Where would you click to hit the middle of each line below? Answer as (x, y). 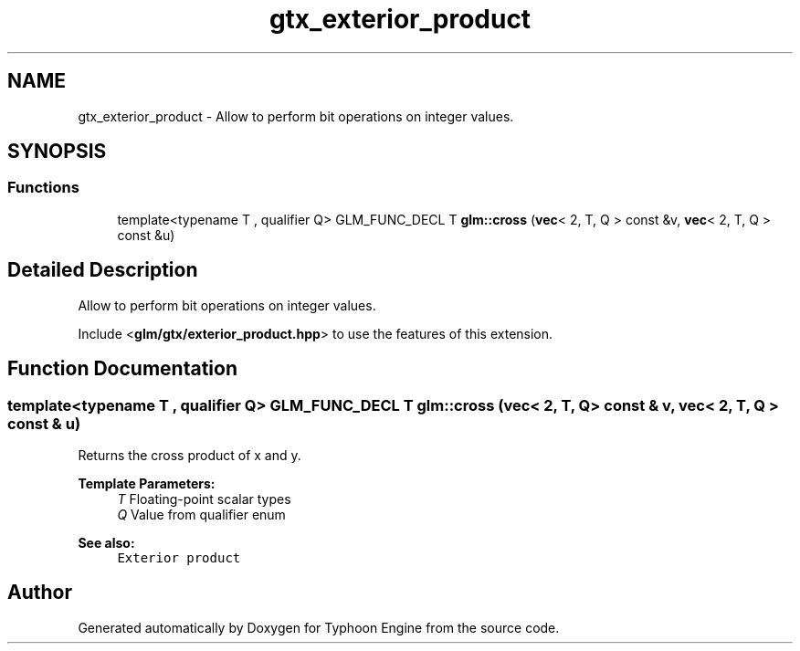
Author (40, 593)
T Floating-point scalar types (204, 499)
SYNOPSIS (57, 152)
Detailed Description (103, 270)
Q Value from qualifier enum (201, 514)
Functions (43, 188)
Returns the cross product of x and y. (189, 455)
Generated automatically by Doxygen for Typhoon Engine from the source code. (319, 627)
